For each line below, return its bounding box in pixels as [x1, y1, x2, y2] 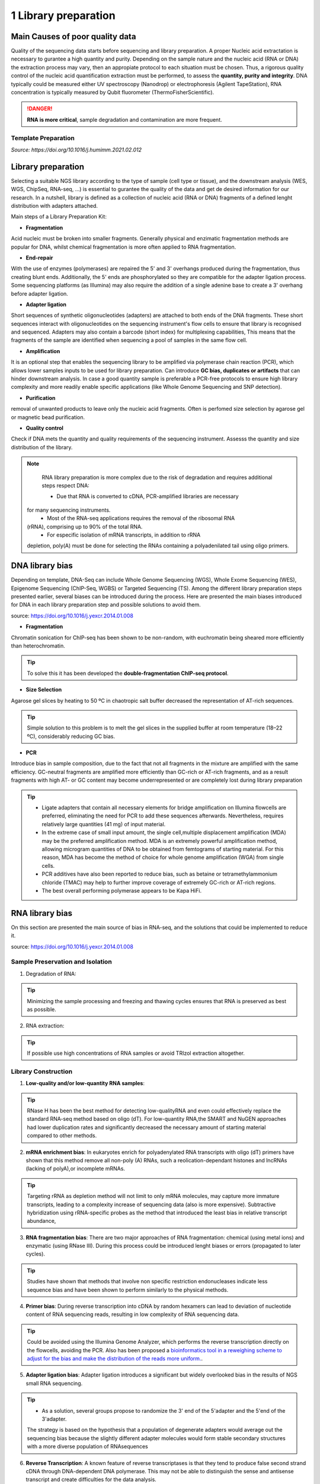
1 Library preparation [11, 9, 116, 22]
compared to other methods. [27, 1132, 97, 1139]
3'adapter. [41, 1415, 67, 1422]
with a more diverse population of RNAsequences [27, 1443, 148, 1450]
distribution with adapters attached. [11, 202, 98, 210]
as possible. [27, 1006, 56, 1013]
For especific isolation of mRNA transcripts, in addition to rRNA [47, 531, 201, 538]
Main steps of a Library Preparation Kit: [11, 213, 107, 220]
